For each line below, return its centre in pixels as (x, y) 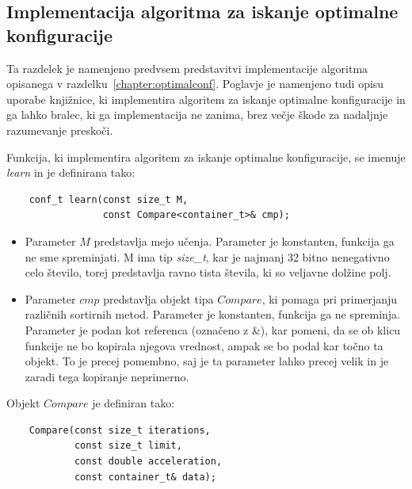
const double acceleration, (148, 462)
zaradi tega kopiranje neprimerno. (107, 376)
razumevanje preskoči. (60, 130)
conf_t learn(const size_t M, (109, 199)
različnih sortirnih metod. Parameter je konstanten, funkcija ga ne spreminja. (212, 314)
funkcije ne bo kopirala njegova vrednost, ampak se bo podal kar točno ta (204, 345)
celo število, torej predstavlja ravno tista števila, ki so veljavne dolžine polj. (208, 272)
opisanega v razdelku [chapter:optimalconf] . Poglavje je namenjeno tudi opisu (195, 84)
